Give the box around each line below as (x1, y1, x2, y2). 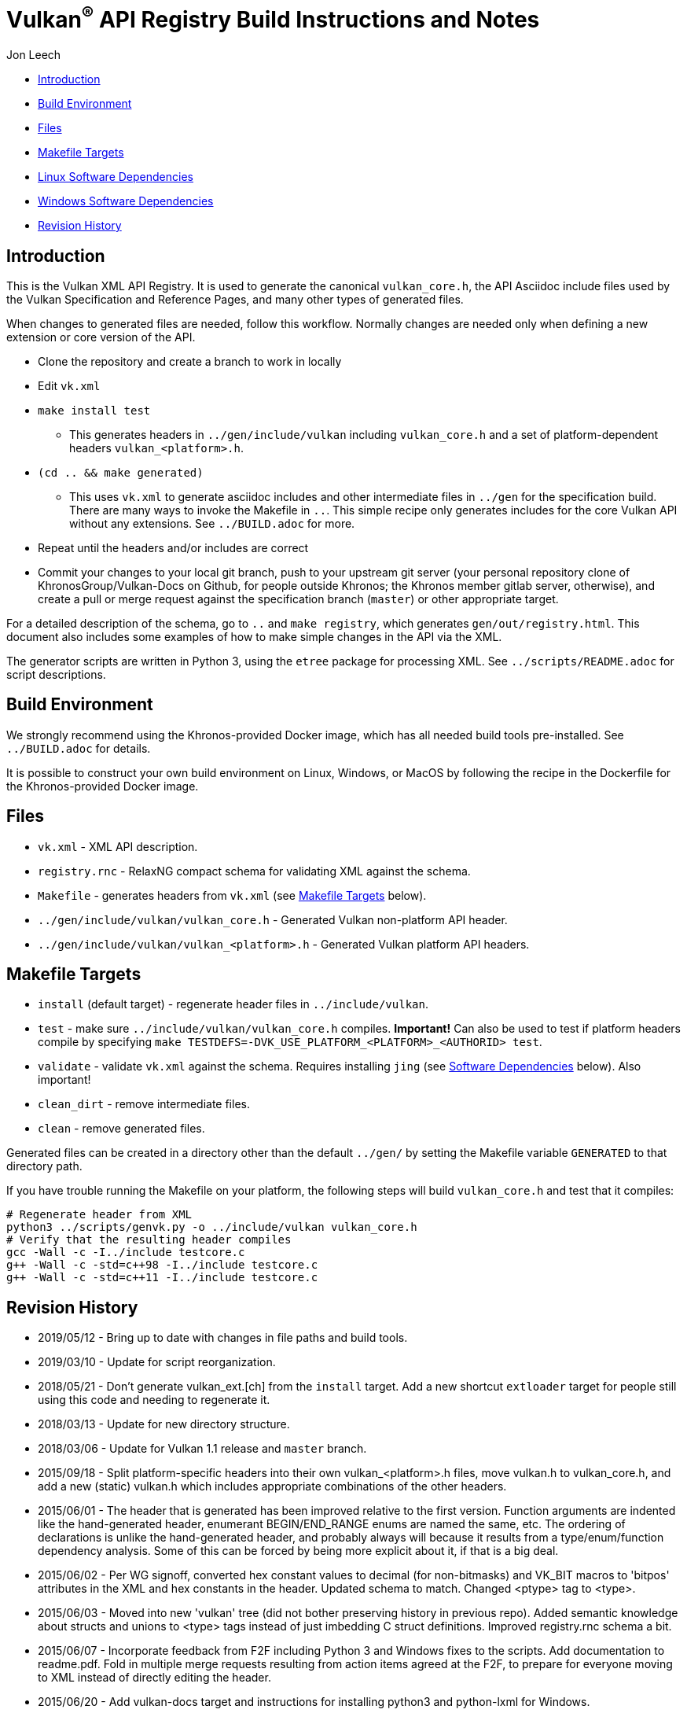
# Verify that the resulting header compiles (6, 1233, 292, 1247)
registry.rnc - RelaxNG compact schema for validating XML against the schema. (38, 864, 471, 878)
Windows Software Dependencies (38, 194, 214, 208)
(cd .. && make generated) (38, 466, 204, 479)
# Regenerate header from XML (6, 1208, 193, 1221)
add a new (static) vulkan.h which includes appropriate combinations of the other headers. (38, 1479, 507, 1494)
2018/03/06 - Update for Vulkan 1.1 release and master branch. (38, 1442, 367, 1456)
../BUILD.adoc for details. (6, 741, 151, 755)
